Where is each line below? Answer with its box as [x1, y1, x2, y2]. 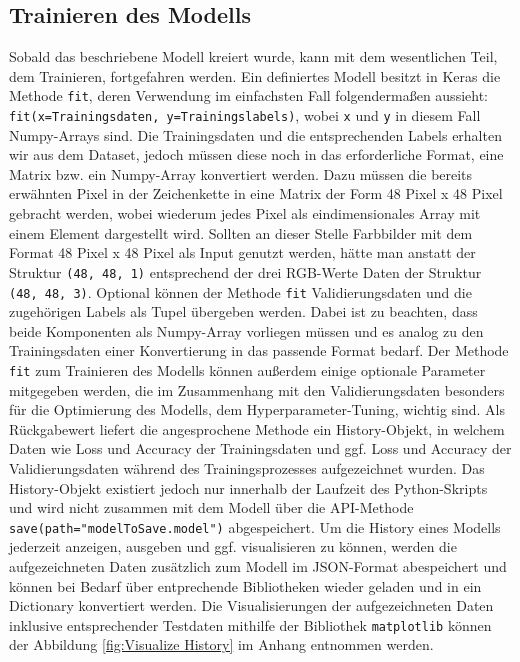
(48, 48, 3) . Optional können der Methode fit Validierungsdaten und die [9, 281, 472, 302]
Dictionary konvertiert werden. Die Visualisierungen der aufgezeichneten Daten [9, 595, 494, 616]
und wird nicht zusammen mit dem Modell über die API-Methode [9, 497, 414, 518]
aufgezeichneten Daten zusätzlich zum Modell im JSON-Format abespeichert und [9, 556, 507, 577]
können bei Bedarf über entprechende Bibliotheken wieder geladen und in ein [9, 575, 482, 596]
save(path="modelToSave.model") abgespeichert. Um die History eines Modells [9, 516, 501, 537]
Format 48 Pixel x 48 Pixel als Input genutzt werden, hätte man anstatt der [9, 242, 476, 263]
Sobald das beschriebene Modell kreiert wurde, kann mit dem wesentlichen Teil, [9, 46, 498, 67]
